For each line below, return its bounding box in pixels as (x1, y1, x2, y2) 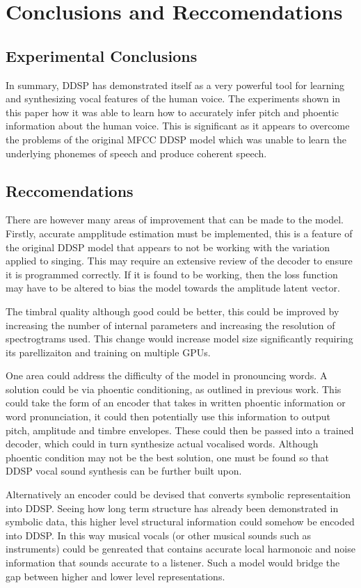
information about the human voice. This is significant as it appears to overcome (6, 118, 350, 133)
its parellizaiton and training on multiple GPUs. (6, 344, 211, 359)
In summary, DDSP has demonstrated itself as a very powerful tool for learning (6, 77, 344, 92)
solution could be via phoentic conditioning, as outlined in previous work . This (6, 381, 342, 396)
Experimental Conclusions (6, 45, 198, 66)
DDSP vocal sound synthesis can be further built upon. (6, 463, 242, 478)
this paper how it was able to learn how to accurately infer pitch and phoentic (6, 104, 339, 119)
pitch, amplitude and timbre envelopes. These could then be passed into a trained (6, 422, 354, 437)
